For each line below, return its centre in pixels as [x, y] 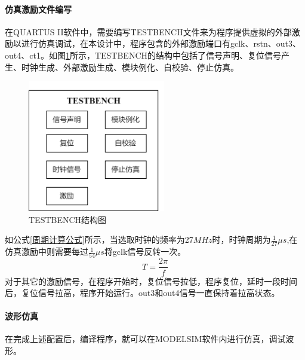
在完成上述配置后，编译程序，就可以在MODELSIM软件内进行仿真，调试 [145, 339]
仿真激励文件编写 [38, 9]
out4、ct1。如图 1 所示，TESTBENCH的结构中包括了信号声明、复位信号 [143, 55]
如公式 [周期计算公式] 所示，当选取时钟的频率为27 [99, 240]
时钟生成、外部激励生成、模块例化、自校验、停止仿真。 [130, 67]
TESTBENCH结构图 [68, 219]
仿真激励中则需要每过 [47, 251]
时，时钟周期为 [241, 240]
